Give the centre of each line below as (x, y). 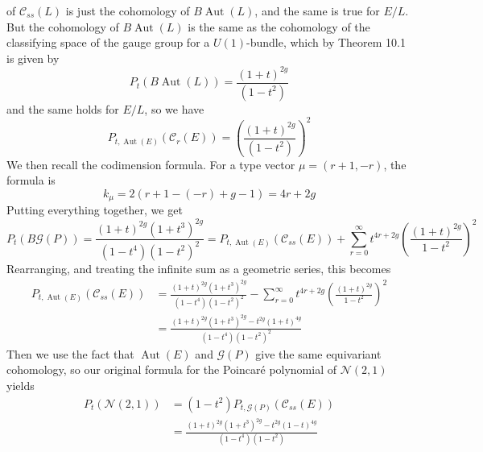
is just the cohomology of (128, 10)
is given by (33, 58)
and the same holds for (63, 108)
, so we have (174, 108)
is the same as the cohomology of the (279, 26)
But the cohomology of (63, 26)
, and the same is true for (317, 10)
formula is (31, 180)
